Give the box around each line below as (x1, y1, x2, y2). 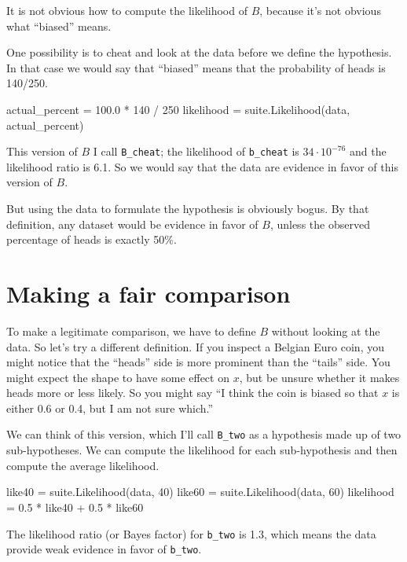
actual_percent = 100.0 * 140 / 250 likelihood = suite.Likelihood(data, (6, 101, 350, 117)
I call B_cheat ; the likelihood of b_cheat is (93, 143, 299, 160)
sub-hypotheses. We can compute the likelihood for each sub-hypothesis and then (6, 442, 398, 458)
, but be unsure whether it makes (239, 369, 400, 385)
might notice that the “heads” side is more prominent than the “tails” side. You (6, 354, 390, 370)
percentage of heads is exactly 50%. (6, 231, 177, 248)
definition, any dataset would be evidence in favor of (6, 215, 258, 232)
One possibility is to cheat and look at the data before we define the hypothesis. (6, 44, 392, 61)
